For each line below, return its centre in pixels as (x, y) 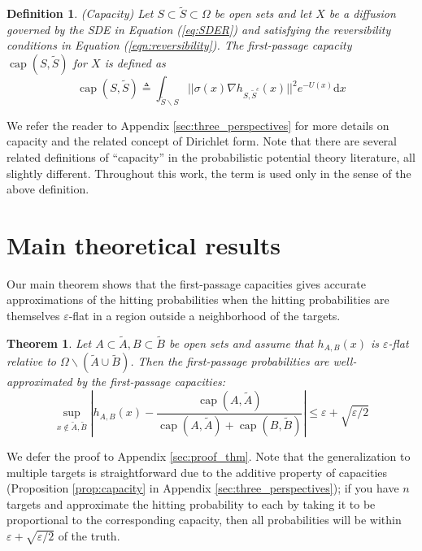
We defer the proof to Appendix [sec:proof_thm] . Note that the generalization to (209, 456)
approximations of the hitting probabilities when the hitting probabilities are (198, 299)
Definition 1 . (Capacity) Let (80, 13)
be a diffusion (362, 13)
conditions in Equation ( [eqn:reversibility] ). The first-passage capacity (179, 45)
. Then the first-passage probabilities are (230, 361)
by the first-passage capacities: (151, 382)
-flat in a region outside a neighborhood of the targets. (204, 316)
